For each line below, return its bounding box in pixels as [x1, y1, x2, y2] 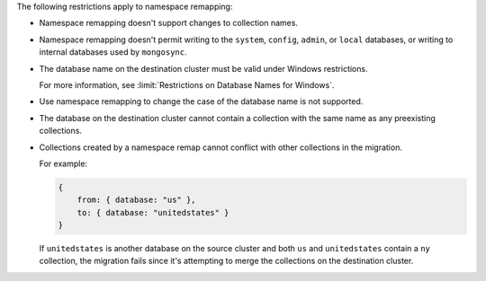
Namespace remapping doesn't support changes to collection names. [39, 18, 299, 29]
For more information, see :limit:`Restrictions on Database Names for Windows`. [39, 79, 335, 90]
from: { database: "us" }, [76, 195, 197, 206]
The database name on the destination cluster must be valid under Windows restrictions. [39, 63, 368, 74]
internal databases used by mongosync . [39, 47, 187, 57]
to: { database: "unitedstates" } [76, 207, 229, 217]
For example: [39, 158, 88, 169]
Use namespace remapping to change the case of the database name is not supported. [39, 96, 364, 107]
